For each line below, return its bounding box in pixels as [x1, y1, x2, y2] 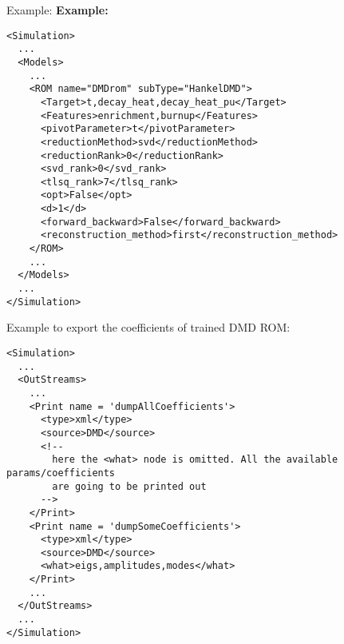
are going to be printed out [52, 480, 207, 492]
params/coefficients [6, 467, 116, 479]
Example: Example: [6, 2, 109, 18]
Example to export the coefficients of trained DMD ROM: [6, 319, 291, 336]
